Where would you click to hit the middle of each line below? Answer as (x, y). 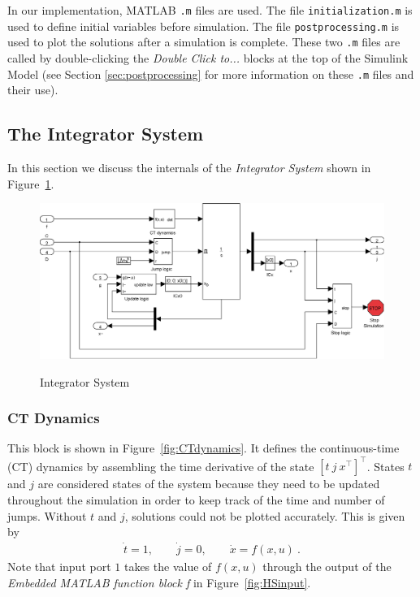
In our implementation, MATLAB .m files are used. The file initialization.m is (210, 10)
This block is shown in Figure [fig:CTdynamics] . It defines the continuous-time (204, 448)
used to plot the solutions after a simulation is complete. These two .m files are (204, 42)
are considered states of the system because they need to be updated (209, 484)
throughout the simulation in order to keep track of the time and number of (196, 500)
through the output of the (327, 567)
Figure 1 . (31, 183)
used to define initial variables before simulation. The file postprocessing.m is (204, 26)
